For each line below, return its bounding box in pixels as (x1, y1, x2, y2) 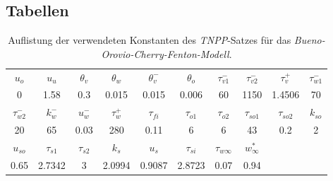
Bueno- (293, 33, 325, 47)
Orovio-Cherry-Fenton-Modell (101, 46, 229, 61)
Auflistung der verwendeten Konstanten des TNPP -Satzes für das (8, 33, 291, 47)
